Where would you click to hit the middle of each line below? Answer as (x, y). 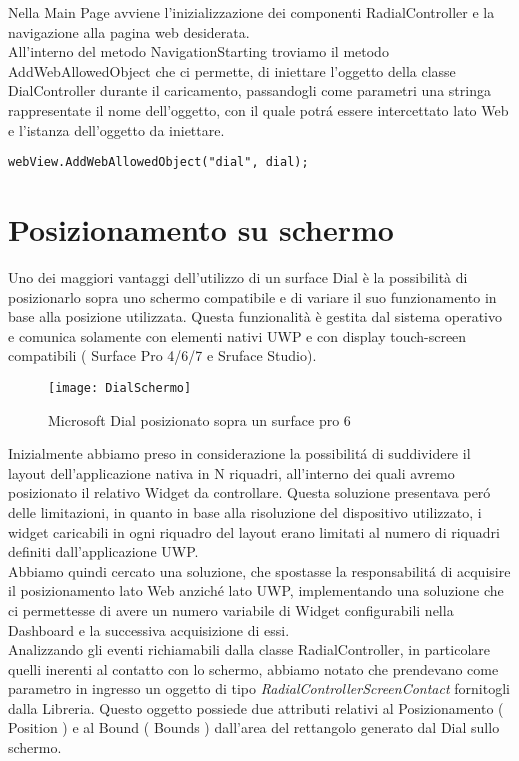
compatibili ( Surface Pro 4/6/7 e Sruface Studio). (162, 355)
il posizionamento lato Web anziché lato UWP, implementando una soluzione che (256, 590)
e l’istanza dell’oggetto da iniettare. (116, 129)
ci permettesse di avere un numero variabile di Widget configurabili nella (231, 609)
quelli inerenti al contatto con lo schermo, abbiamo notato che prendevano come (253, 668)
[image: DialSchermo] (120, 387)
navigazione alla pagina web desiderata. (129, 31)
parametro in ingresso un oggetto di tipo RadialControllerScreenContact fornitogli (259, 688)
